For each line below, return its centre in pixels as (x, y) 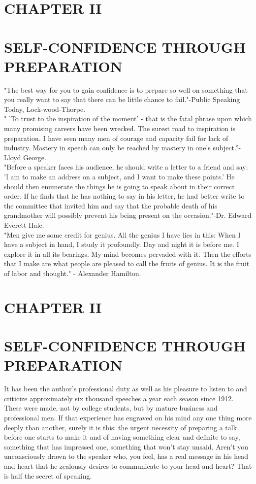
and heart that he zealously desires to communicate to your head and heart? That (128, 466)
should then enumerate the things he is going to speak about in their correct (119, 186)
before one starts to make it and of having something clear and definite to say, (122, 437)
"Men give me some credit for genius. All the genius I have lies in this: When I (122, 234)
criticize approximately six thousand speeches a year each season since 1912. (119, 398)
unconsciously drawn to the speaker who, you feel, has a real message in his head (126, 456)
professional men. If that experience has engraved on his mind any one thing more (128, 418)
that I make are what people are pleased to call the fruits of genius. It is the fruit (127, 263)
